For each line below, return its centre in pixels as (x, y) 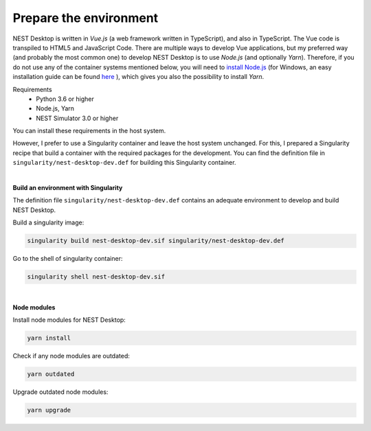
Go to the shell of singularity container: (68, 259)
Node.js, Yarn (55, 108)
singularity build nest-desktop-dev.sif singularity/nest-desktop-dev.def (156, 241)
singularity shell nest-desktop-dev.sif (96, 277)
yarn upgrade (49, 410)
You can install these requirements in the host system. (89, 131)
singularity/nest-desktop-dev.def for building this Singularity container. (124, 163)
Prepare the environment (86, 18)
